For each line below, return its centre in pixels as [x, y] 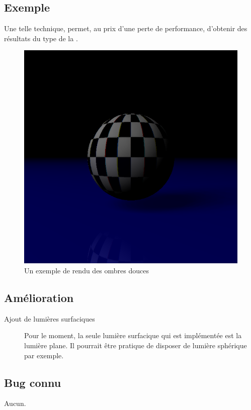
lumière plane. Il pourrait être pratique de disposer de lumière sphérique [136, 345]
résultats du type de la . [41, 38]
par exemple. [44, 355]
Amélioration [39, 297]
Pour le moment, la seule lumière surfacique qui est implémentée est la [133, 335]
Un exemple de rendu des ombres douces [87, 270]
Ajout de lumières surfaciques [50, 318]
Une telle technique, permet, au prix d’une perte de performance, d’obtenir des [126, 28]
